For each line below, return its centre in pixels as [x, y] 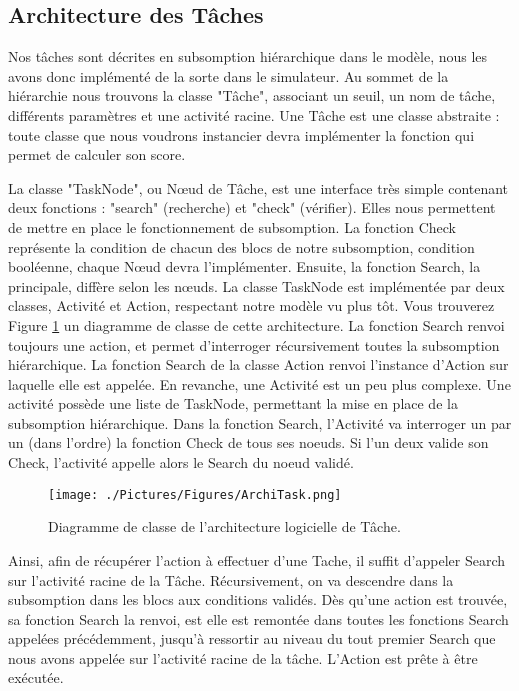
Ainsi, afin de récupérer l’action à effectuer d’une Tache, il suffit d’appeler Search [256, 559]
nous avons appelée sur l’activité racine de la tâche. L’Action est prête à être [243, 657]
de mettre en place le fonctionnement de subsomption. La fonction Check [232, 226]
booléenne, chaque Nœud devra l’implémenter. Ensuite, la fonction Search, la [244, 266]
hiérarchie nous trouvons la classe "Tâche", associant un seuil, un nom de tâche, [252, 95]
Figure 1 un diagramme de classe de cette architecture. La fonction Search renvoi [256, 324]
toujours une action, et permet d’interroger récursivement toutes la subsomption [254, 344]
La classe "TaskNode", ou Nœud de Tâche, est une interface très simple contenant [258, 187]
